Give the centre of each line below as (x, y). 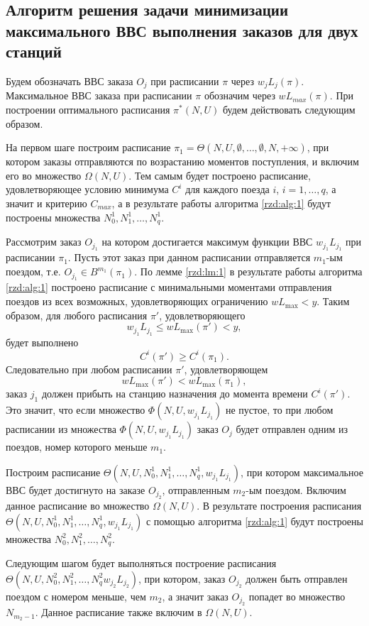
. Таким (333, 301)
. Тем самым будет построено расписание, (220, 175)
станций (34, 51)
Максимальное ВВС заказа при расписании (99, 95)
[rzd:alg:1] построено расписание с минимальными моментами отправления (169, 287)
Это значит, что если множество (76, 410)
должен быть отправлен (297, 578)
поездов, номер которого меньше (77, 447)
